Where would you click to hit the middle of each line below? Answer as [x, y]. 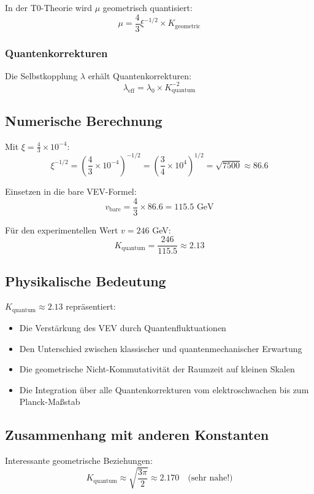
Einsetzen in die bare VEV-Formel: [71, 191]
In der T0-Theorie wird [49, 7]
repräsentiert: [91, 306]
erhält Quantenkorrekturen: [140, 75]
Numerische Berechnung [84, 120]
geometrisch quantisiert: [147, 7]
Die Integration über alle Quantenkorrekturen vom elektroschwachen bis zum [164, 389]
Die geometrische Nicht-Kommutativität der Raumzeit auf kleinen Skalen [157, 369]
